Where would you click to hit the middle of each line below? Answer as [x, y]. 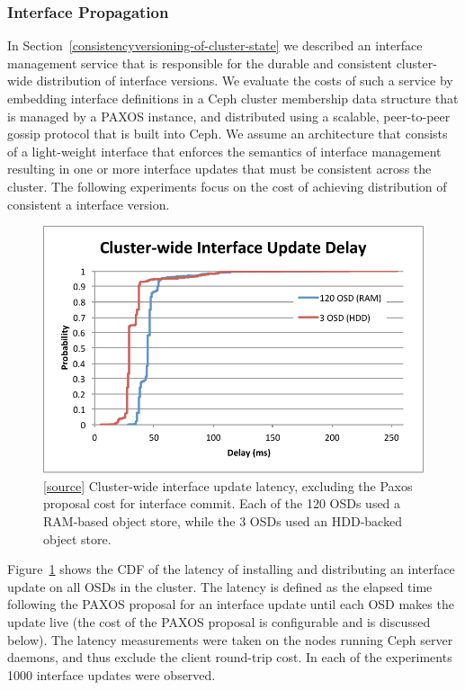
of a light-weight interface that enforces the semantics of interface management [224, 151]
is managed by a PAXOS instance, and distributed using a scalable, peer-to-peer [229, 116]
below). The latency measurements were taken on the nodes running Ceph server [230, 639]
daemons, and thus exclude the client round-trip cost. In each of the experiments [230, 657]
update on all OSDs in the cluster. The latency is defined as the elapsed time [220, 586]
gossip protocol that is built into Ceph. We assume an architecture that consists [228, 134]
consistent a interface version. [89, 204]
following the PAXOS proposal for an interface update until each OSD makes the [231, 604]
